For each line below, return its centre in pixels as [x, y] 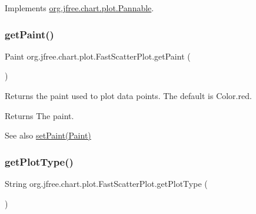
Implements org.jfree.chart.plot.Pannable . [79, 8]
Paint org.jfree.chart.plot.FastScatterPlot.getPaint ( [98, 56]
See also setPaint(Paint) [48, 135]
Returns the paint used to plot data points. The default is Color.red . [128, 96]
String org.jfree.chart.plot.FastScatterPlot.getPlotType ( [106, 183]
